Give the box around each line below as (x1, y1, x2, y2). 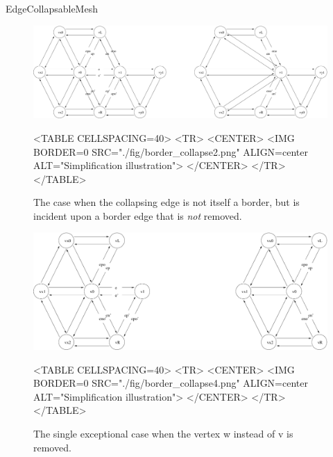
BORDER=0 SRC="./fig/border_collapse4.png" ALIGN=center (33, 376, 308, 390)
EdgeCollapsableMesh (6, 1, 98, 15)
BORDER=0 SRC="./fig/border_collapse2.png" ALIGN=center (33, 144, 308, 159)
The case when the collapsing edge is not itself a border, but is (33, 195, 300, 209)
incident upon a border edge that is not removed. (33, 208, 242, 223)
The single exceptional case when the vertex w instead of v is (33, 426, 293, 440)
